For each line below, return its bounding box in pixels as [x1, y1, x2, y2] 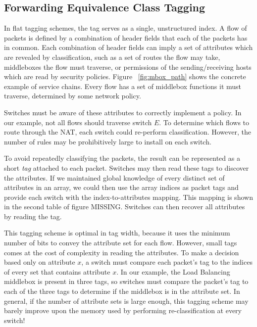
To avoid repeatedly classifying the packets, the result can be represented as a [4, 153, 240, 163]
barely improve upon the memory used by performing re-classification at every [4, 305, 242, 316]
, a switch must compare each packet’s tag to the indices [81, 257, 253, 267]
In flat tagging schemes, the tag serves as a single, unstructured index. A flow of [4, 23, 247, 33]
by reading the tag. [4, 211, 62, 221]
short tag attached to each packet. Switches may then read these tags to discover [4, 162, 249, 173]
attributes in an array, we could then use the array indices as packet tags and [4, 182, 239, 192]
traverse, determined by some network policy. [4, 91, 141, 101]
